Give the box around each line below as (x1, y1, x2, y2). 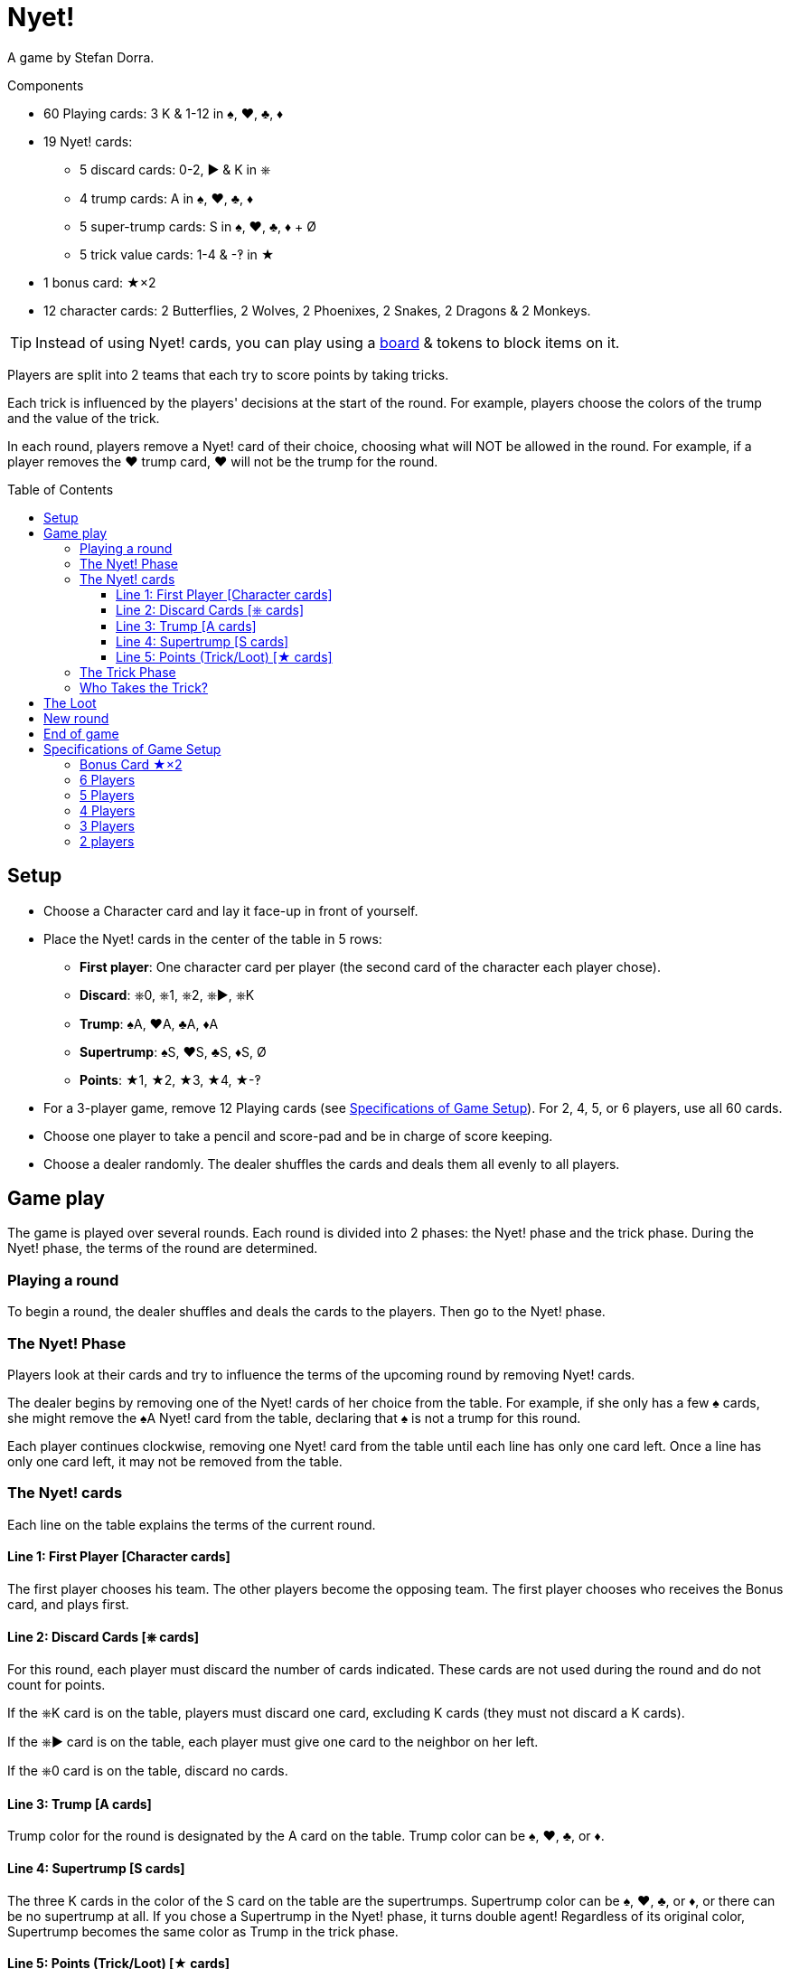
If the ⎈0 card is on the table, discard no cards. (7, 1763, 288, 1779)
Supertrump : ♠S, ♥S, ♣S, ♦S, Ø (80, 1043, 267, 1060)
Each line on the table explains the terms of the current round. (7, 1516, 376, 1532)
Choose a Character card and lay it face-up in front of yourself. (43, 902, 419, 919)
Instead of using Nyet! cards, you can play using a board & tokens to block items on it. (35, 333, 620, 352)
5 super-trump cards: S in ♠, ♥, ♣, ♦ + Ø (80, 218, 317, 234)
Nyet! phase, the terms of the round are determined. (7, 1240, 318, 1257)
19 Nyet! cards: (43, 133, 133, 149)
